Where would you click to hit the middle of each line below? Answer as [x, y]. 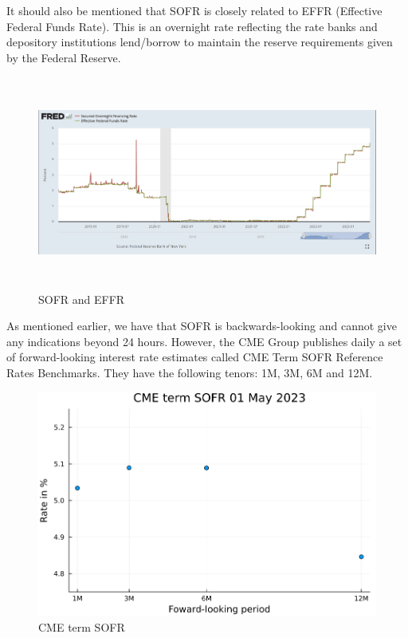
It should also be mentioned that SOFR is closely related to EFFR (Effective [194, 10]
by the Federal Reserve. [64, 57]
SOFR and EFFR [82, 299]
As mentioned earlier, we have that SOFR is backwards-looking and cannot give [202, 326]
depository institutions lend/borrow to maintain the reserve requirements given [200, 42]
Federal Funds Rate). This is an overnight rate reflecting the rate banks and [192, 26]
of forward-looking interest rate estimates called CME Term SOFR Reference [195, 357]
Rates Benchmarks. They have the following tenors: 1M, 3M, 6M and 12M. [190, 372]
